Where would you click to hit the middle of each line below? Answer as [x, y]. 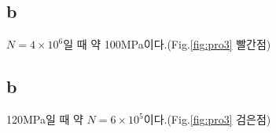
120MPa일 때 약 [45, 119]
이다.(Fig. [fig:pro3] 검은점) [207, 119]
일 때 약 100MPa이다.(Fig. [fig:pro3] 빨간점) [167, 44]
